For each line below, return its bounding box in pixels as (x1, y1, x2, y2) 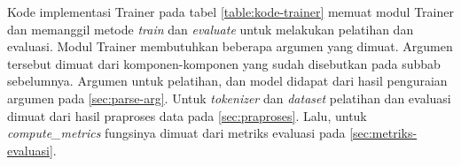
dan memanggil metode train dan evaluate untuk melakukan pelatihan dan (7, 19, 414, 38)
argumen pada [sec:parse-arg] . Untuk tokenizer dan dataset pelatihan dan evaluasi (7, 88, 451, 107)
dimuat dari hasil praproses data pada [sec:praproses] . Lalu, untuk (7, 106, 367, 124)
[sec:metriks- (349, 124, 418, 142)
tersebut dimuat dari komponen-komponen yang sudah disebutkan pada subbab (7, 54, 441, 72)
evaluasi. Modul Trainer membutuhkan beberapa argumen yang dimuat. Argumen (7, 37, 453, 56)
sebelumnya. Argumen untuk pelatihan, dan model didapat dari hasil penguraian (7, 72, 448, 90)
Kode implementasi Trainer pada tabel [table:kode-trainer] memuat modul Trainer (7, 3, 454, 20)
